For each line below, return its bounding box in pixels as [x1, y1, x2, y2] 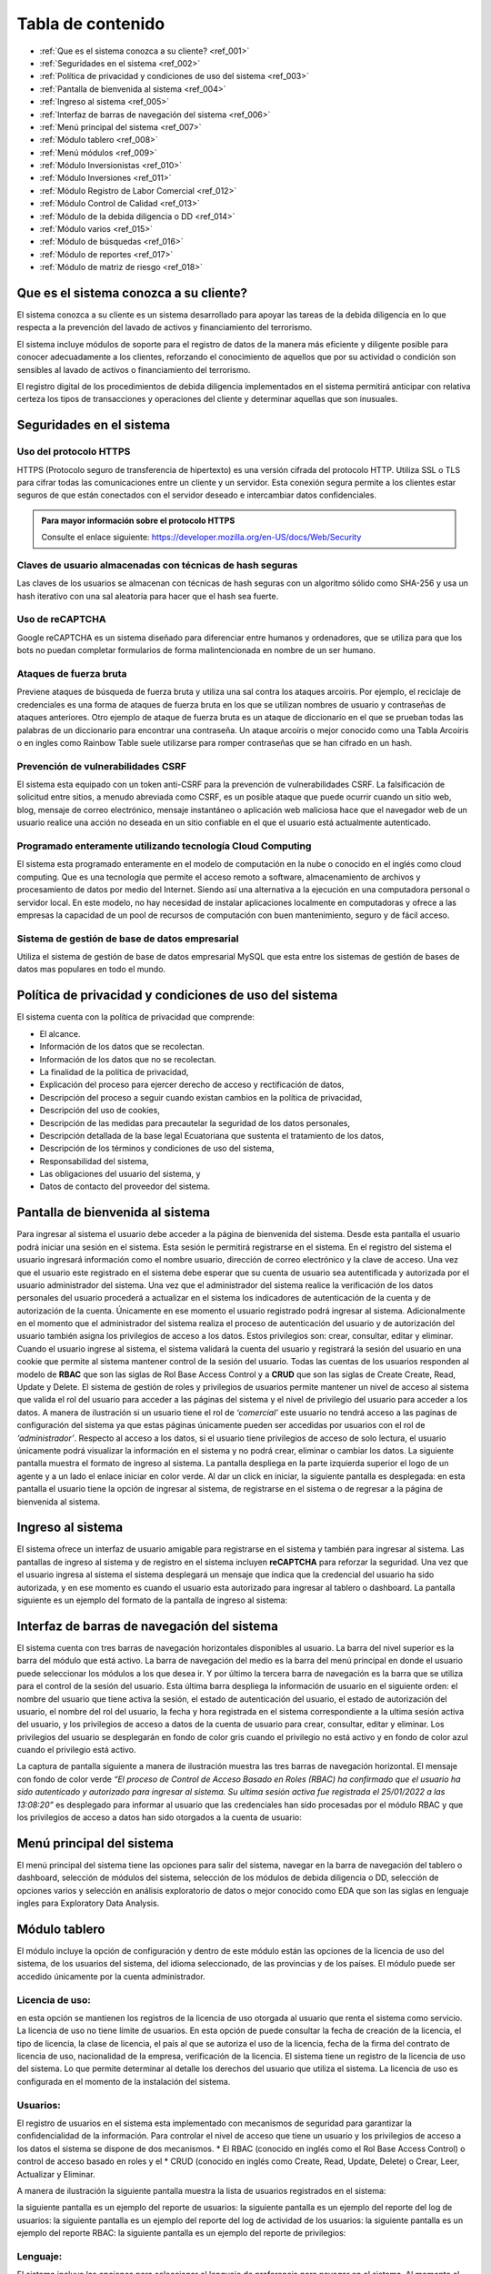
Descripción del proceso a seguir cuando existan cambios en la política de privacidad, [39, 1092, 363, 1102]
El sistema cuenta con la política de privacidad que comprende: [16, 1011, 255, 1022]
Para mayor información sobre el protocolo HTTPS [41, 515, 235, 526]
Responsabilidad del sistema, [39, 1155, 149, 1166]
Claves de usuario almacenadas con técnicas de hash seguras [16, 558, 298, 571]
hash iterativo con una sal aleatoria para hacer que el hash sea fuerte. [16, 590, 279, 601]
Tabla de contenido [16, 14, 165, 34]
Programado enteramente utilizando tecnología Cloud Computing [16, 840, 312, 852]
